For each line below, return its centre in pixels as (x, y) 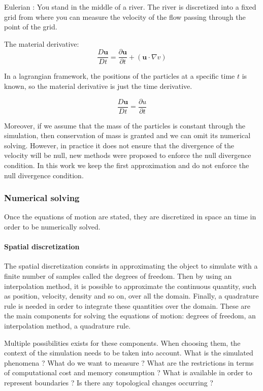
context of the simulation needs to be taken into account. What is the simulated (129, 353)
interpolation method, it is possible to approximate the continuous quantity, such (130, 286)
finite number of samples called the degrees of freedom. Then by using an (118, 276)
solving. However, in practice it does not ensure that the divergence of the (119, 145)
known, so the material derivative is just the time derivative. (98, 86)
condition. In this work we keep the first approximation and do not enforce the (127, 165)
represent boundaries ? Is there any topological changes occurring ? (109, 382)
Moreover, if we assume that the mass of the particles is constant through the (125, 125)
